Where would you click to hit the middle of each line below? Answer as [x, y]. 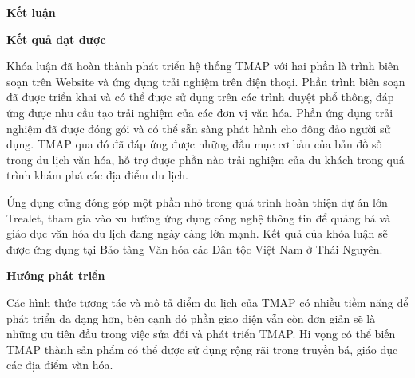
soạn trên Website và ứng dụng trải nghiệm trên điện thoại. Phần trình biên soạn [206, 81]
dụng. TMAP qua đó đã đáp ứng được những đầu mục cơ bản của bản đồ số [194, 144]
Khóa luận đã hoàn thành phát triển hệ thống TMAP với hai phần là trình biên [203, 66]
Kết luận [31, 12]
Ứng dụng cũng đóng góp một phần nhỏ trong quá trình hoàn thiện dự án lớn [197, 201]
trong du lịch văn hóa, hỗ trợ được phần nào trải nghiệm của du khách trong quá [206, 159]
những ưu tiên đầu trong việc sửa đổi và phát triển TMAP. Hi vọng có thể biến [201, 334]
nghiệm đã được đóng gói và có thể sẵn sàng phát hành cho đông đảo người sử [199, 128]
